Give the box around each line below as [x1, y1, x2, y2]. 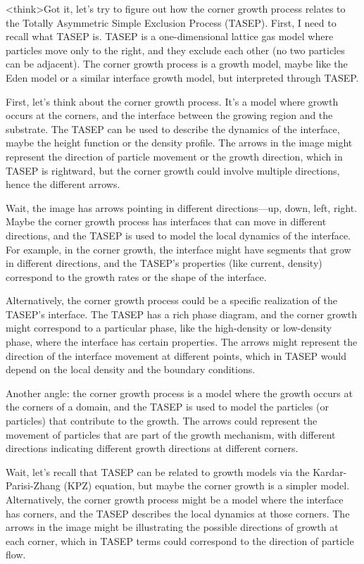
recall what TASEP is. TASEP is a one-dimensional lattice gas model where [6, 29, 334, 44]
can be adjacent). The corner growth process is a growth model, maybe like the [6, 56, 348, 71]
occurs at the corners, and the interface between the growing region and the [6, 108, 333, 123]
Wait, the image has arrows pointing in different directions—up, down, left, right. [6, 200, 358, 215]
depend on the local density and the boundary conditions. [6, 362, 256, 377]
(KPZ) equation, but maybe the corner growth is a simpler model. [63, 478, 350, 493]
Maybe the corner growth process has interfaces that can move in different [6, 214, 327, 229]
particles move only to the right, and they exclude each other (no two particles [6, 42, 345, 57]
